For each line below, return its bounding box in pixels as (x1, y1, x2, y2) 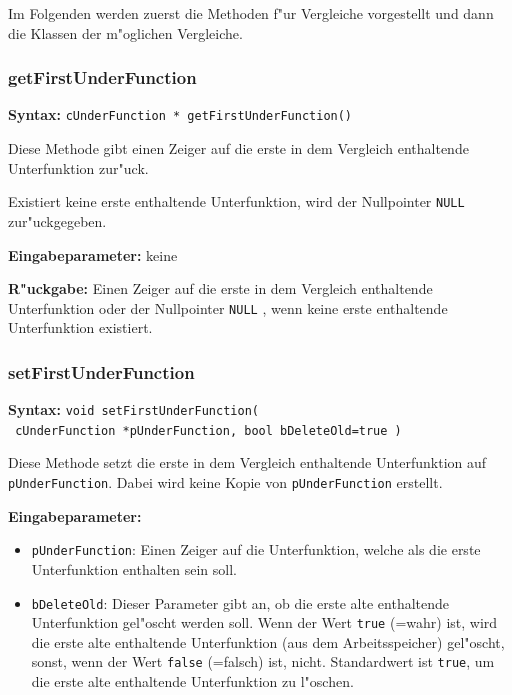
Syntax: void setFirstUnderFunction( (8, 399, 259, 420)
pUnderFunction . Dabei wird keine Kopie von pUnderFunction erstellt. (8, 472, 443, 493)
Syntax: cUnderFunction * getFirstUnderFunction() (8, 104, 353, 125)
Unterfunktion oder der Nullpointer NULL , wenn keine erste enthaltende (8, 297, 448, 318)
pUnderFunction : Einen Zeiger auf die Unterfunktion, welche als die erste (31, 539, 481, 560)
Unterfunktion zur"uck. (8, 157, 149, 178)
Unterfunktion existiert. (8, 317, 153, 338)
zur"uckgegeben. (8, 210, 107, 231)
